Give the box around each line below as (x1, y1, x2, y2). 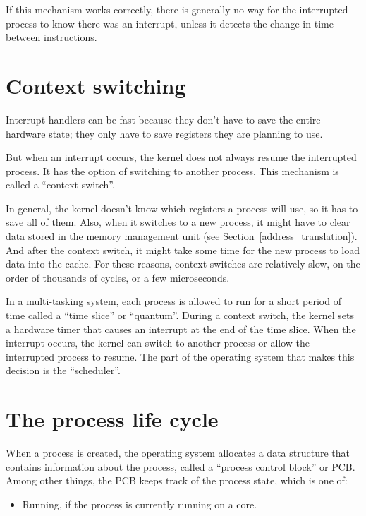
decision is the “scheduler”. (6, 363, 121, 378)
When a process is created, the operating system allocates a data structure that (6, 445, 350, 460)
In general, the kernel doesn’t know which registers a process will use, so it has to (6, 200, 358, 215)
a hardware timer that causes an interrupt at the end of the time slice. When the (6, 321, 356, 336)
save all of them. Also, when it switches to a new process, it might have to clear (6, 215, 350, 229)
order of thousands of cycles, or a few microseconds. (6, 270, 230, 284)
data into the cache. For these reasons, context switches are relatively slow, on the (6, 256, 360, 271)
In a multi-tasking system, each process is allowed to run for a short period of (6, 294, 341, 308)
